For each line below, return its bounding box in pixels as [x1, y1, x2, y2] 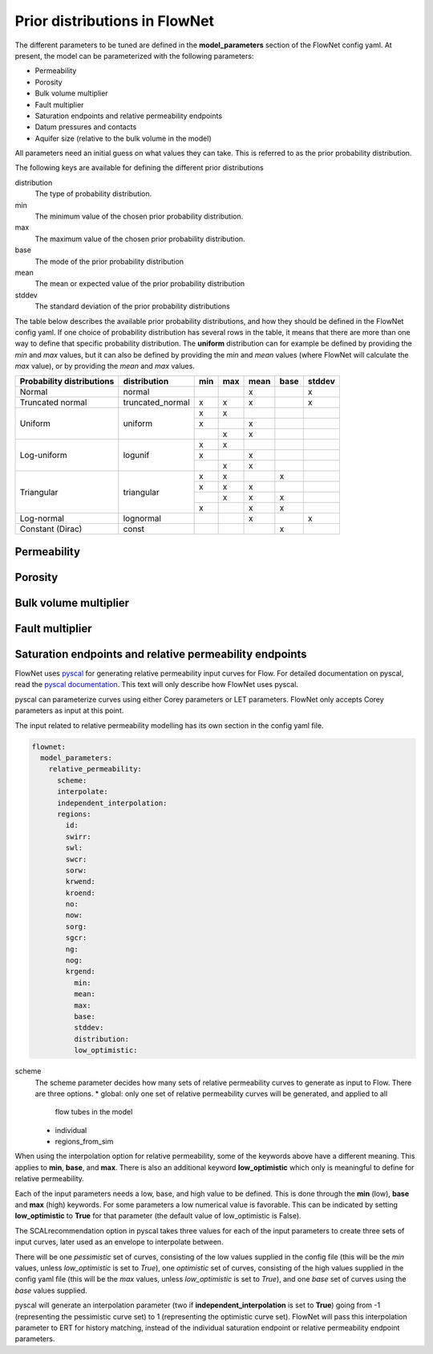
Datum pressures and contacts [34, 122, 137, 132]
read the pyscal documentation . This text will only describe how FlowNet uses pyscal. [14, 680, 298, 689]
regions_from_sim [55, 1137, 114, 1147]
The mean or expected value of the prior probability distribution [34, 279, 245, 288]
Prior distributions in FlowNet [14, 12, 215, 30]
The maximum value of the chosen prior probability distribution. [34, 234, 245, 243]
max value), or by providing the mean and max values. [14, 362, 196, 371]
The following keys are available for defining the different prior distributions [14, 163, 264, 173]
